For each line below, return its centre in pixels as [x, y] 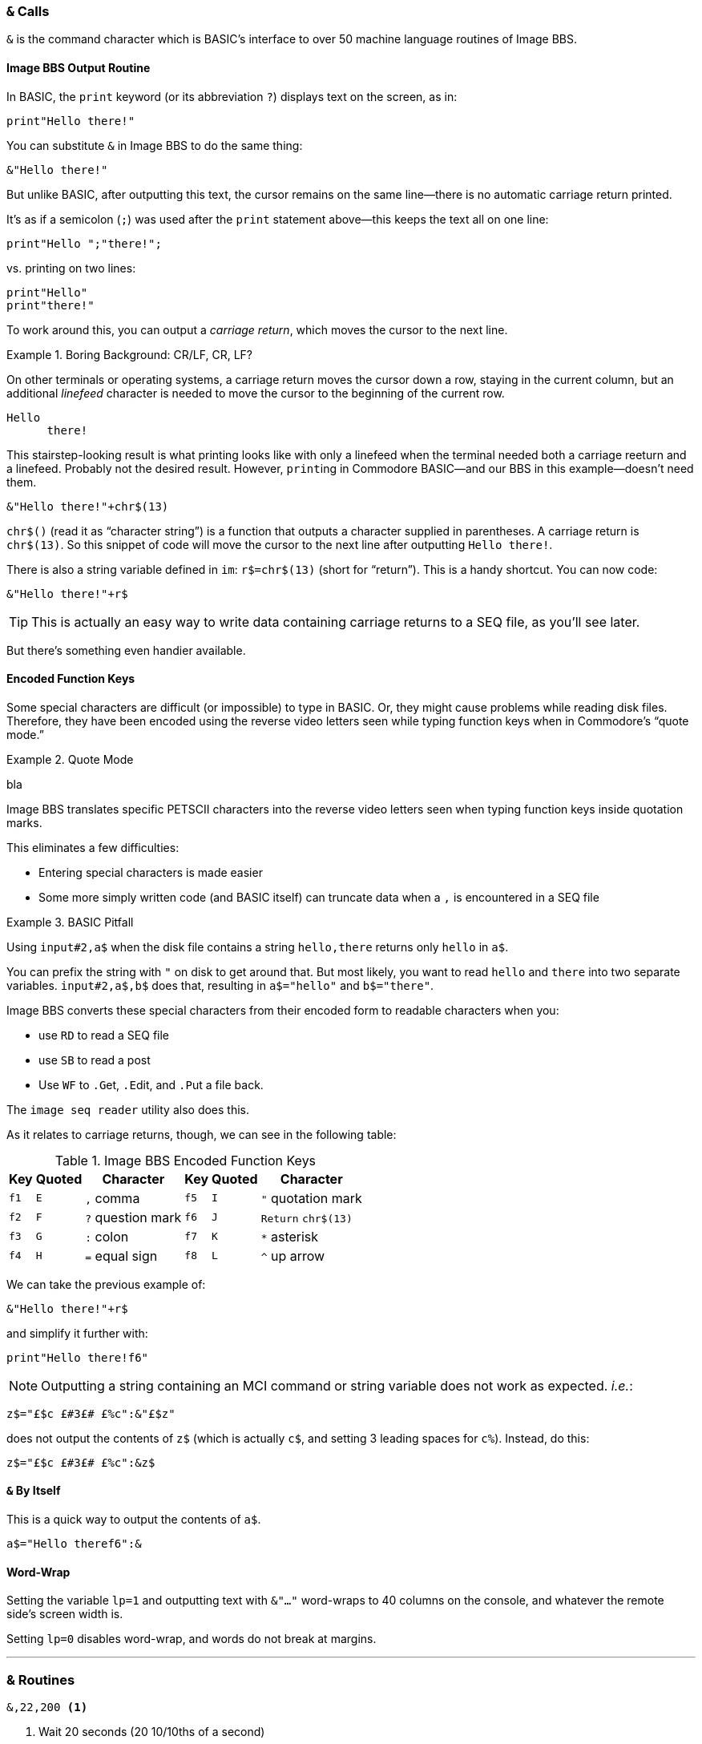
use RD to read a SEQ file [104, 1035]
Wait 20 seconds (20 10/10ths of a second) [152, 1732]
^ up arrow [293, 1256]
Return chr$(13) [307, 1218]
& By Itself [34, 1491]
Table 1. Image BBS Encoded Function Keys [186, 1160]
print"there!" [50, 305]
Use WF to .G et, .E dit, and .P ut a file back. [151, 1084]
